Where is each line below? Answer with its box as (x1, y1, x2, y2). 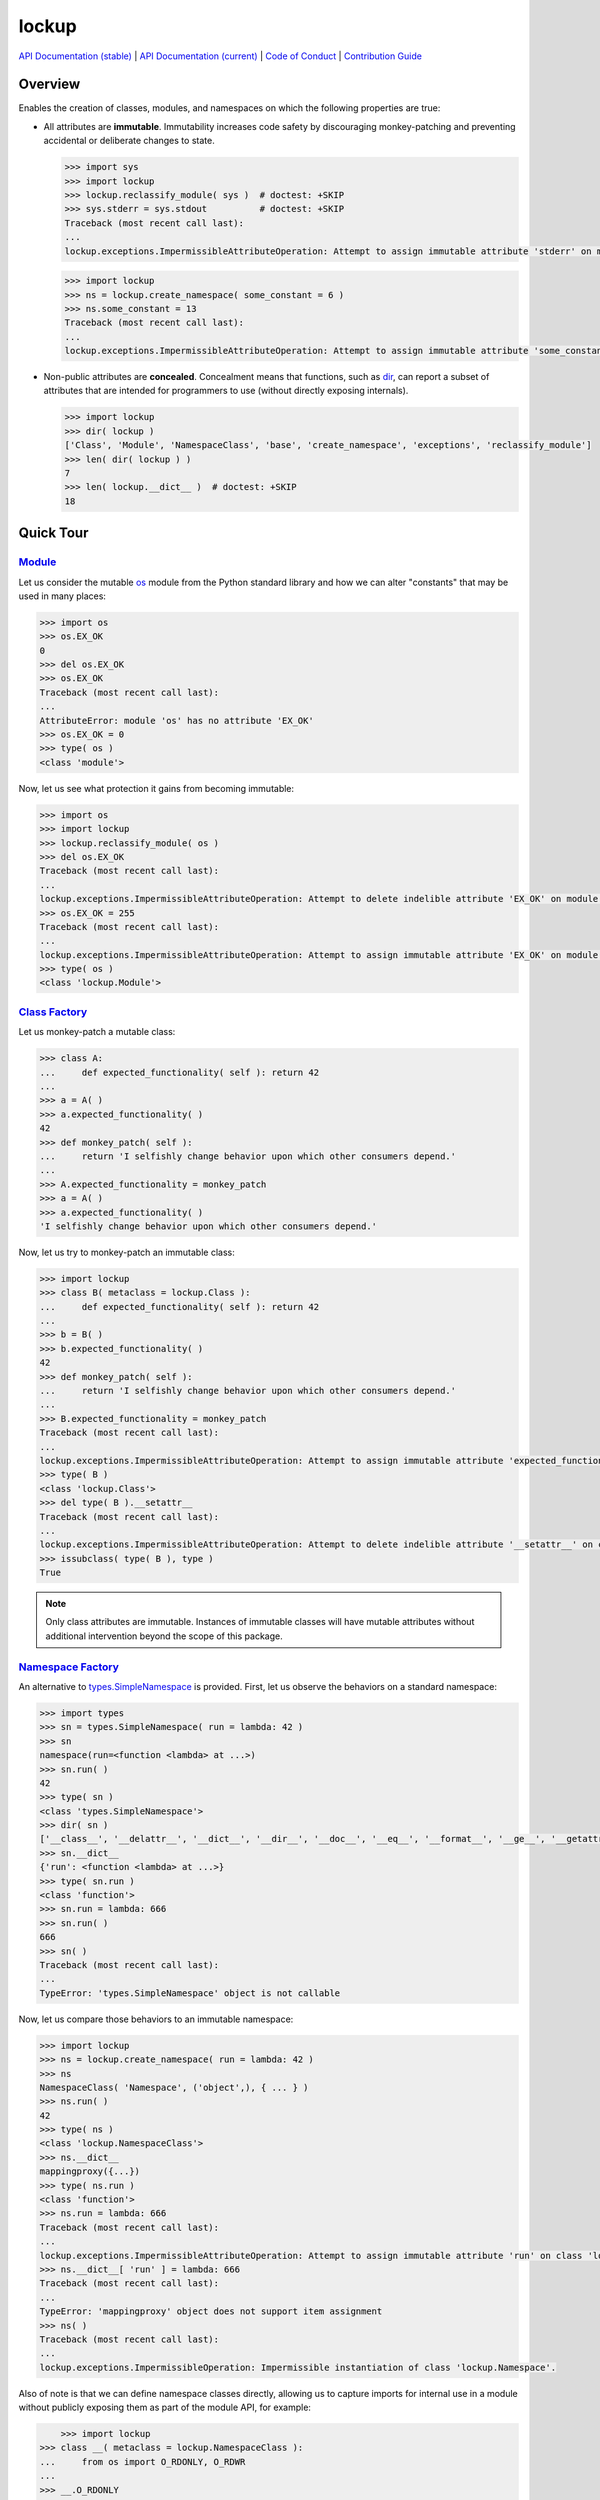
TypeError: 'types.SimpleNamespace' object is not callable (39, 1987, 341, 1999)
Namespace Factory (18, 1660, 120, 1674)
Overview (18, 76, 81, 93)
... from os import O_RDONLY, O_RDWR (39, 2456, 246, 2467)
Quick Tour (18, 525, 89, 542)
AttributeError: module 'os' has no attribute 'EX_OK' (39, 715, 314, 726)
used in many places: (18, 590, 107, 602)
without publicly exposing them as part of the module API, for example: (18, 2401, 312, 2414)
